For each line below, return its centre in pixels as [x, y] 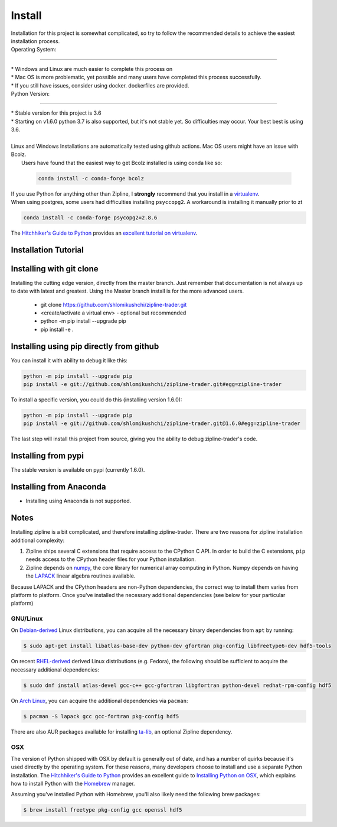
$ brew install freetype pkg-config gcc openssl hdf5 [103, 810]
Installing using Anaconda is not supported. [78, 501]
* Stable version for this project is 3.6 [56, 113]
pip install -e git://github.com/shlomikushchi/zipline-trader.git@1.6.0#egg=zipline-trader [162, 424]
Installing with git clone [55, 269]
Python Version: [30, 93]
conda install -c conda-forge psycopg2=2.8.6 [90, 218]
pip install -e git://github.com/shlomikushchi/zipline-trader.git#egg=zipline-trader [153, 385]
